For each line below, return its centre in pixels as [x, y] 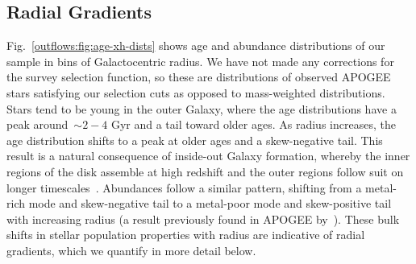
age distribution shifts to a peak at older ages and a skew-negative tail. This [195, 140]
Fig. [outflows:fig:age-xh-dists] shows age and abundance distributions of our [196, 45]
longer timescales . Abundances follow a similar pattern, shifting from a [184, 187]
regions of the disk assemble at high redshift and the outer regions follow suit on [205, 171]
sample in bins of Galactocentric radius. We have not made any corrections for [200, 61]
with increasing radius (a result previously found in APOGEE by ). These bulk [203, 219]
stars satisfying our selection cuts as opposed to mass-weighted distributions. [196, 92]
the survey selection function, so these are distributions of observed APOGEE [199, 77]
